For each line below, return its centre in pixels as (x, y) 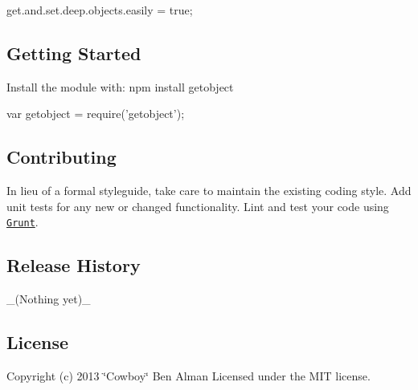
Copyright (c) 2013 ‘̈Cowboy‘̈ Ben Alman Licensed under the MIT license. (189, 376)
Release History (74, 265)
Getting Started (74, 53)
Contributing (61, 157)
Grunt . (23, 222)
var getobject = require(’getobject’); (96, 114)
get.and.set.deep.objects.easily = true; (100, 10)
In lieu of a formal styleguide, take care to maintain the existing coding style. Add (209, 191)
